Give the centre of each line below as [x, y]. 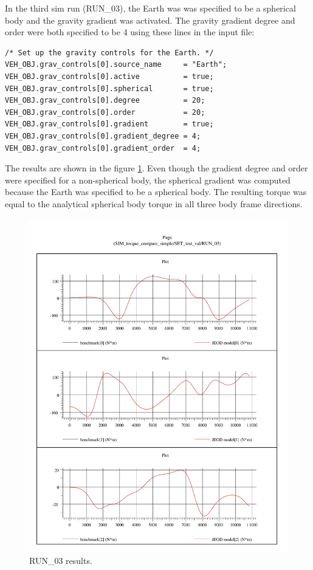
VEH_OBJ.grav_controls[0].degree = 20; [105, 101]
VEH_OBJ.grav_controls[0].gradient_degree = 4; [103, 136]
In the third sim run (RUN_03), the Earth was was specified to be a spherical [150, 8]
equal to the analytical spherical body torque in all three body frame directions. [154, 203]
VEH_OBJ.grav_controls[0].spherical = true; [109, 88]
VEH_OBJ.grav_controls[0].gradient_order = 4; [103, 148]
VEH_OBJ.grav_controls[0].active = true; [109, 76]
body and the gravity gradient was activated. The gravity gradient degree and [150, 20]
